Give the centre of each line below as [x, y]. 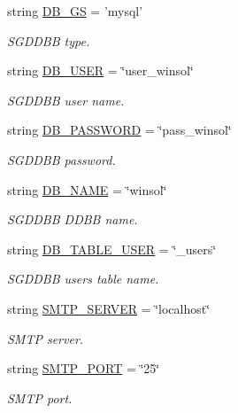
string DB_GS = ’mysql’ [75, 11]
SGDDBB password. [61, 159]
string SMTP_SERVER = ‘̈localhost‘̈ [109, 308]
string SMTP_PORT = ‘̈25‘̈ [84, 368]
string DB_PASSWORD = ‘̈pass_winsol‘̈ [119, 130]
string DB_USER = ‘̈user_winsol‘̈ [100, 70]
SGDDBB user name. [66, 100]
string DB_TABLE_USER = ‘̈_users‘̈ [112, 249]
